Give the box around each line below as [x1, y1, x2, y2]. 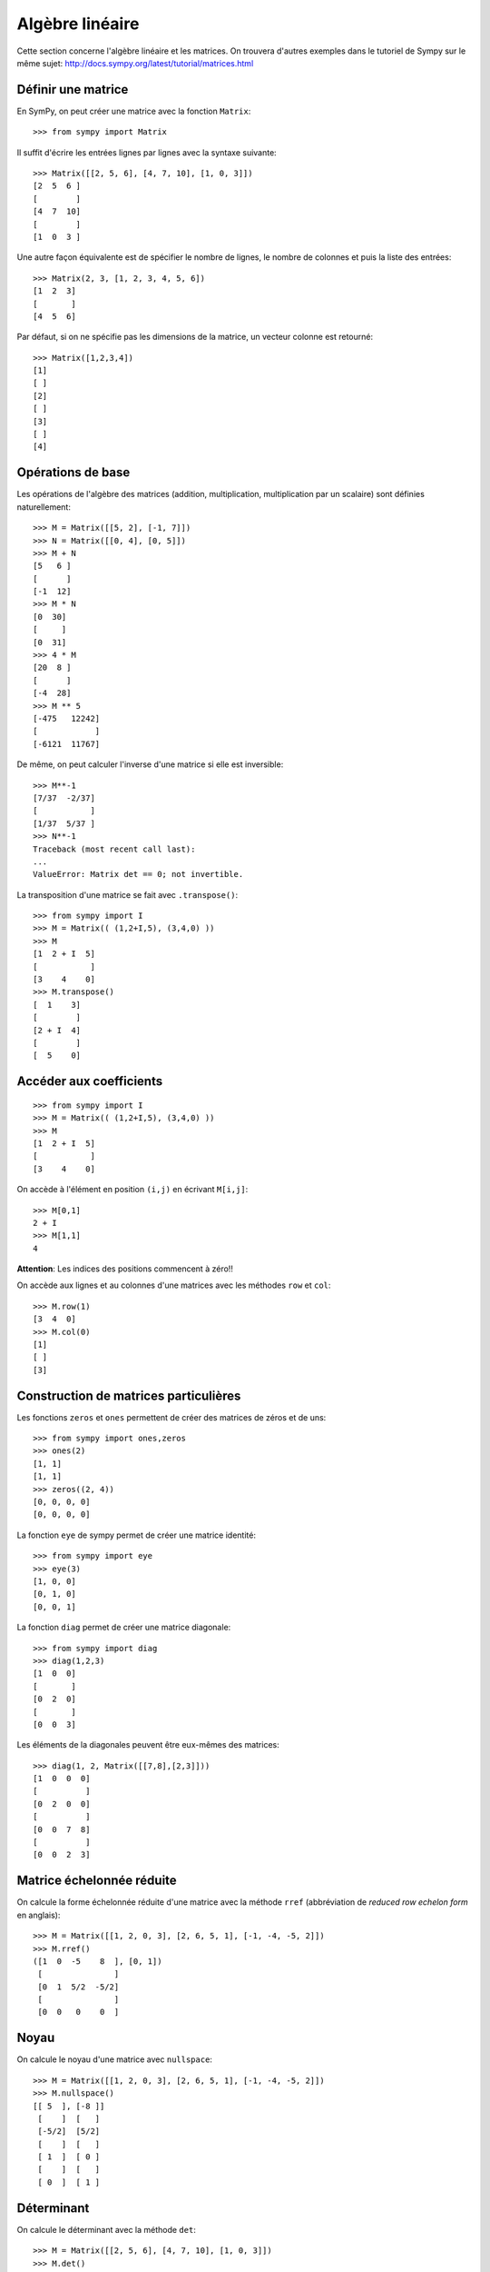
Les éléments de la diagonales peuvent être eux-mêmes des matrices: [16, 1739, 280, 1750]
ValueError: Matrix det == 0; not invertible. [33, 869, 244, 880]
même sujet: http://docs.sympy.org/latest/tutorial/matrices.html [16, 57, 254, 68]
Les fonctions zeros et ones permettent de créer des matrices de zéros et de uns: [16, 1411, 327, 1422]
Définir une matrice [16, 82, 129, 97]
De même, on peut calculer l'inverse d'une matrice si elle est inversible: [16, 759, 284, 770]
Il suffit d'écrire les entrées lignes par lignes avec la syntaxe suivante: [16, 146, 277, 158]
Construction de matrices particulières [16, 1388, 241, 1403]
